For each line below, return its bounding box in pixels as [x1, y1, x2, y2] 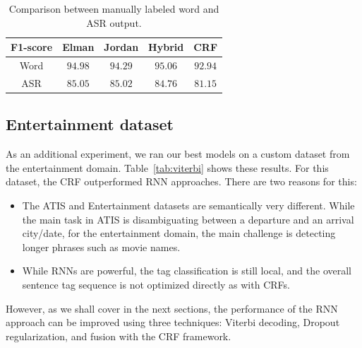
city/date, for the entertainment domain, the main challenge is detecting [22, 226, 336, 240]
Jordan [104, 40, 139, 54]
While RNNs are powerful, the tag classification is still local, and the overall [22, 263, 351, 278]
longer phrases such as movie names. [22, 239, 181, 254]
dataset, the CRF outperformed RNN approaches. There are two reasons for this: [6, 174, 357, 189]
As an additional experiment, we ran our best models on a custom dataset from [6, 146, 350, 161]
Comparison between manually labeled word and [8, 1, 219, 16]
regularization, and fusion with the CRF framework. [6, 328, 231, 343]
